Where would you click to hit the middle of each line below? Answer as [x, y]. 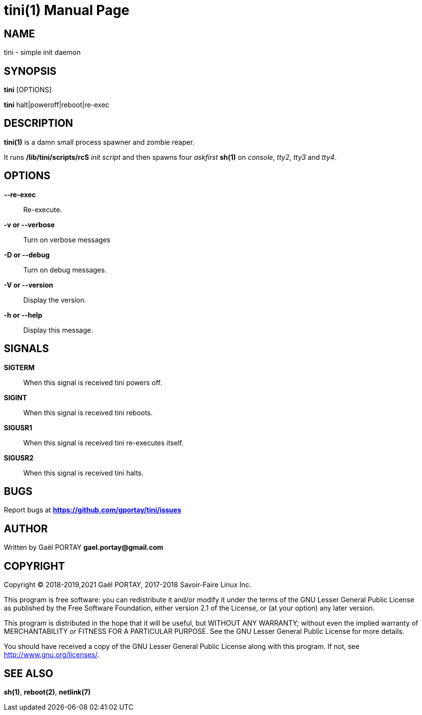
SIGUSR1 [18, 427]
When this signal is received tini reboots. [88, 412]
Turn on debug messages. [65, 270]
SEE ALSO [29, 673]
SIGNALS [26, 349]
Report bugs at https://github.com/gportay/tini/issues [93, 510]
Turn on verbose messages [67, 239]
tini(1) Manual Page [67, 10]
